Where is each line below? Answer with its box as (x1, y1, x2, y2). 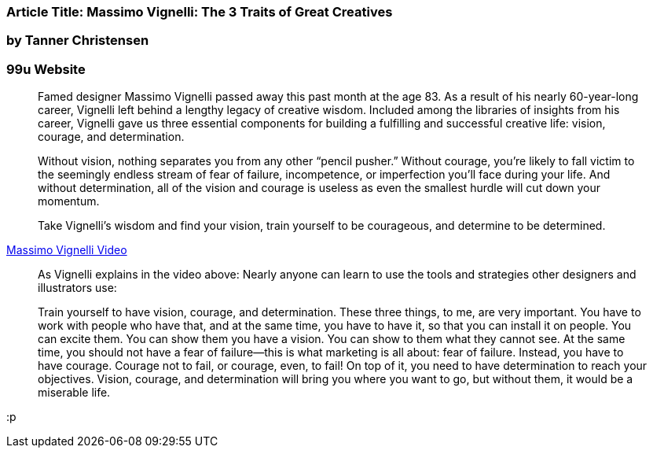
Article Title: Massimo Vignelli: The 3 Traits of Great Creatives (6, 4, 393, 20)
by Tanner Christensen (6, 32, 149, 49)
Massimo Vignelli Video (6, 243, 127, 257)
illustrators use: (38, 281, 117, 295)
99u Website (6, 61, 86, 77)
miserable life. (38, 386, 111, 400)
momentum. (38, 194, 100, 209)
